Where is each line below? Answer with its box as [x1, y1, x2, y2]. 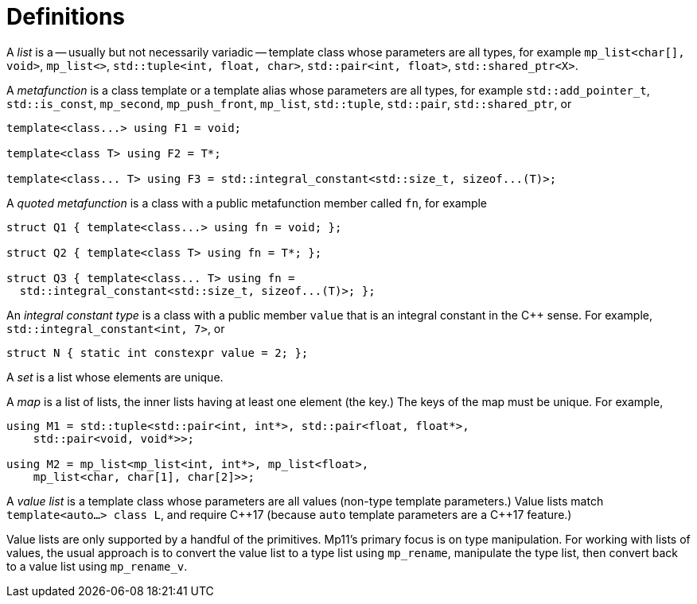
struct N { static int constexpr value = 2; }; [6, 346, 309, 359]
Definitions [6, 3, 126, 30]
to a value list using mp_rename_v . [6, 559, 188, 573]
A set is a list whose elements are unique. [6, 370, 224, 384]
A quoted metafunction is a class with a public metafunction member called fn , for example [6, 196, 488, 210]
